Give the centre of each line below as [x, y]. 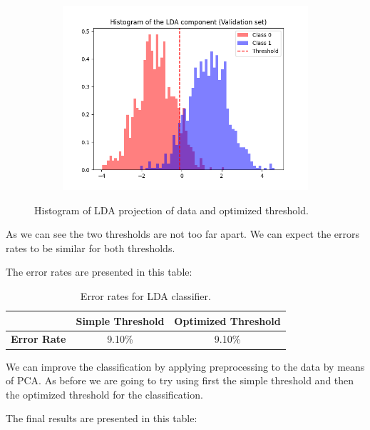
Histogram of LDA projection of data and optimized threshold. [171, 210]
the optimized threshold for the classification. [104, 394]
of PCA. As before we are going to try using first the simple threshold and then [180, 380]
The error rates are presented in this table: [99, 272]
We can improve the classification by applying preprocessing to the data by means [185, 366]
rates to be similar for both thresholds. [91, 247]
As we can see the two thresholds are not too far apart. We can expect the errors [183, 234]
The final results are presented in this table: [102, 418]
